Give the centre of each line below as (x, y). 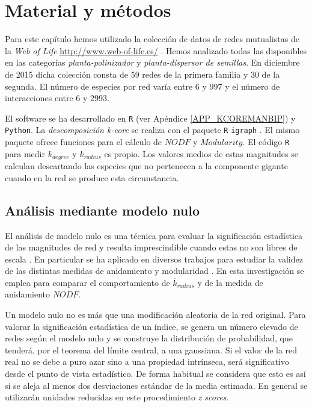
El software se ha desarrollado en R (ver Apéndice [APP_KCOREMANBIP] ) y (150, 118)
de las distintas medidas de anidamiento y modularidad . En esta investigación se (154, 271)
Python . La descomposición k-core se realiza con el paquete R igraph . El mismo (152, 130)
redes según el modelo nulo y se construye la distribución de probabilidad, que (149, 338)
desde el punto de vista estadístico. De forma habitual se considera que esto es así (155, 374)
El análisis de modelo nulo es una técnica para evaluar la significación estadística (154, 235)
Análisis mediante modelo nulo (102, 210)
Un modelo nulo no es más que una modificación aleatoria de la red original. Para (155, 315)
